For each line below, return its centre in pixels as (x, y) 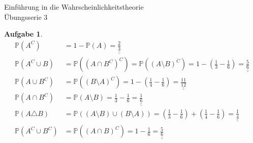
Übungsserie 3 (26, 17)
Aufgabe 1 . (23, 34)
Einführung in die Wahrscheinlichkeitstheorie (74, 7)
